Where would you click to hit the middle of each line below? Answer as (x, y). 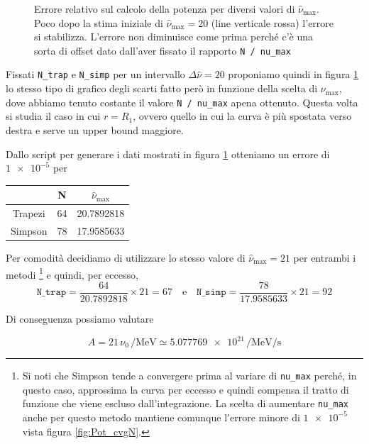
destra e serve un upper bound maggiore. (95, 129)
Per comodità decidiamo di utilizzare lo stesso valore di (126, 257)
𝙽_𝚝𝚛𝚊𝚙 (51, 293)
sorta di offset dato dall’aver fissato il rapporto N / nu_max (163, 50)
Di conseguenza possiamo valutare (80, 318)
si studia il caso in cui (53, 116)
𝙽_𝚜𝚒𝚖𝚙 (211, 293)
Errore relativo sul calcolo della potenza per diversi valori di (165, 9)
